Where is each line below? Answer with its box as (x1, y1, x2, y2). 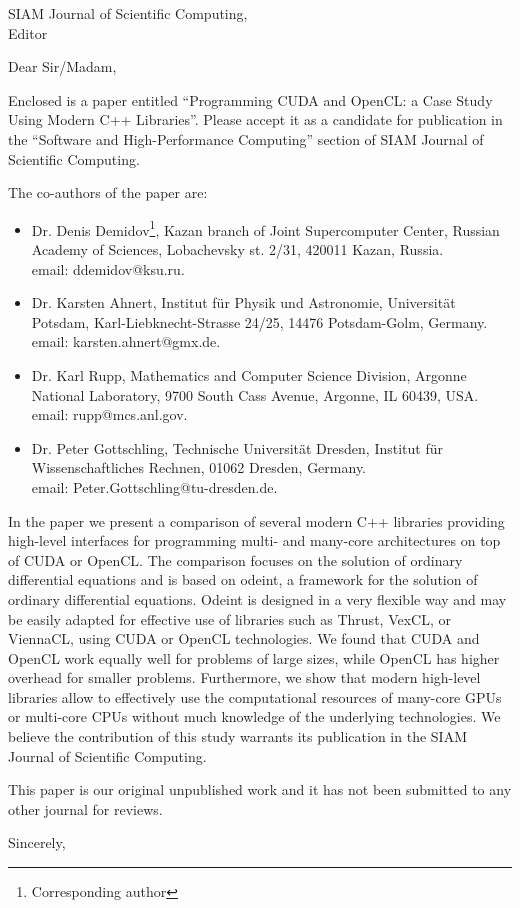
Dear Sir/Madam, (8, 56, 117, 77)
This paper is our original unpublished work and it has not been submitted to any (8, 779, 512, 800)
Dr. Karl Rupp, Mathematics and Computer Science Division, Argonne (31, 364, 467, 385)
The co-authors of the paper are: (8, 182, 208, 203)
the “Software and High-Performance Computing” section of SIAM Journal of (8, 128, 484, 149)
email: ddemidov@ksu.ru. (31, 258, 185, 279)
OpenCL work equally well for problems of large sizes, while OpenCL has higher (8, 647, 500, 668)
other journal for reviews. (8, 798, 163, 819)
